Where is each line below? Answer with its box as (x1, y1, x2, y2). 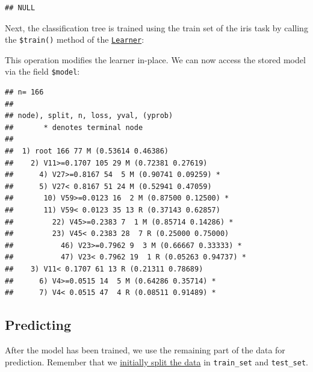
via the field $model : (5, 65, 80, 78)
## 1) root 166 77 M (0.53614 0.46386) (5, 147, 169, 156)
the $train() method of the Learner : (5, 33, 144, 46)
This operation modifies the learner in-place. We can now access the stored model (5, 53, 306, 66)
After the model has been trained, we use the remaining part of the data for (5, 343, 285, 356)
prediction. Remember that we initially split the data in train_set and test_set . (5, 355, 309, 368)
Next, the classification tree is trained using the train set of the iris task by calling (5, 21, 308, 34)
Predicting (5, 315, 71, 334)
